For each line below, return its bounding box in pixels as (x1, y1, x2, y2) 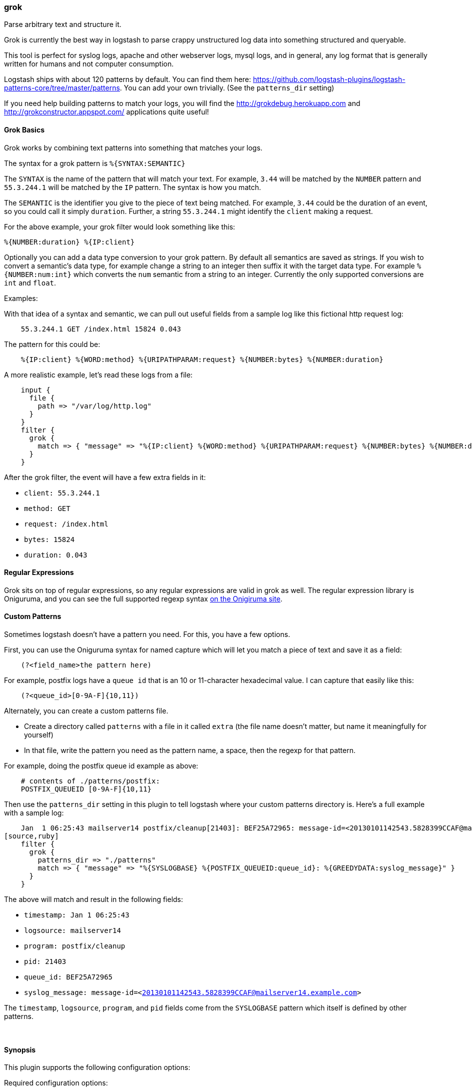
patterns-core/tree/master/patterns (4, 83, 120, 92)
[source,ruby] (4, 832, 59, 840)
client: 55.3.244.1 (24, 488, 100, 497)
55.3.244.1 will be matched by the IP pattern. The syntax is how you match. (4, 182, 261, 191)
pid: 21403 (24, 957, 66, 966)
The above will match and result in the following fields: (4, 895, 183, 904)
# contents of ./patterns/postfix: (20, 777, 160, 785)
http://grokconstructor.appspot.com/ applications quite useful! (4, 107, 209, 116)
